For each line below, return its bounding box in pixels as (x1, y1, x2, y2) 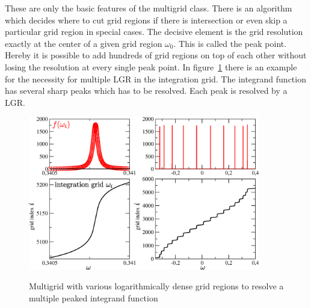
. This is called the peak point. (173, 37, 287, 49)
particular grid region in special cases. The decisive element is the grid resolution (5, 25, 303, 38)
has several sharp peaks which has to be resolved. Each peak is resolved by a (5, 84, 288, 97)
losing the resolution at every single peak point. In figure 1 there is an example (5, 60, 297, 73)
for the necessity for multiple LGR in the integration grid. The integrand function (5, 72, 306, 85)
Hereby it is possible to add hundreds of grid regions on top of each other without (5, 49, 307, 61)
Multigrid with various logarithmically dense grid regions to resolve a (29, 280, 284, 292)
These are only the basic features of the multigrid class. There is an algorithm (5, 2, 292, 14)
